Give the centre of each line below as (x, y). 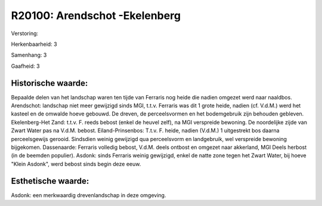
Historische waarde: (49, 83)
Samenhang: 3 (29, 55)
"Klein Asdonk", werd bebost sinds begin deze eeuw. (76, 164)
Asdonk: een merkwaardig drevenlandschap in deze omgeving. (89, 195)
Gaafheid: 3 (25, 66)
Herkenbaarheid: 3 (34, 44)
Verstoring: (25, 33)
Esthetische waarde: (50, 181)
